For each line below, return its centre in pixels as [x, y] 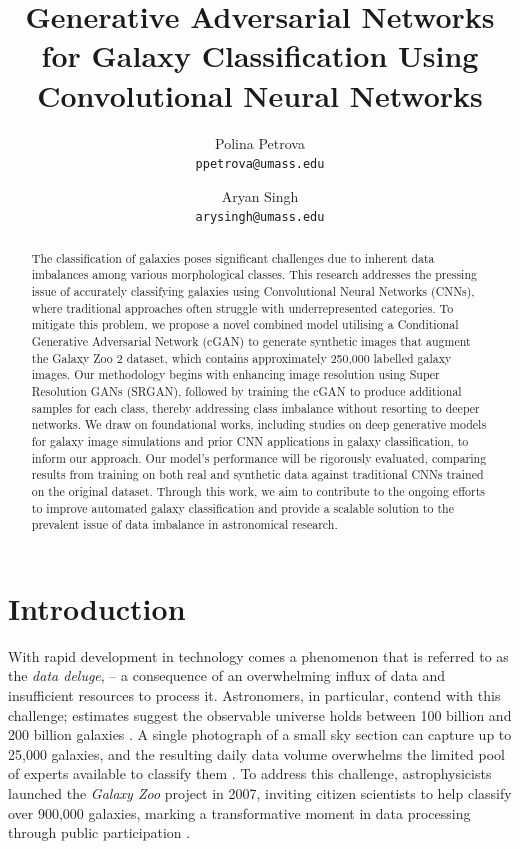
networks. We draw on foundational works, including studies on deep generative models [259, 424]
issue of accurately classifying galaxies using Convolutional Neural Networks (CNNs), [253, 291]
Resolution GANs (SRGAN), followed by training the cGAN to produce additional [246, 391]
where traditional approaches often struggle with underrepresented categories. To [242, 307]
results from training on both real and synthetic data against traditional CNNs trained [257, 474]
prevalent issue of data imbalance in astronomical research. [184, 524]
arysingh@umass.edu [260, 217]
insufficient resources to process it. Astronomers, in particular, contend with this [254, 695]
